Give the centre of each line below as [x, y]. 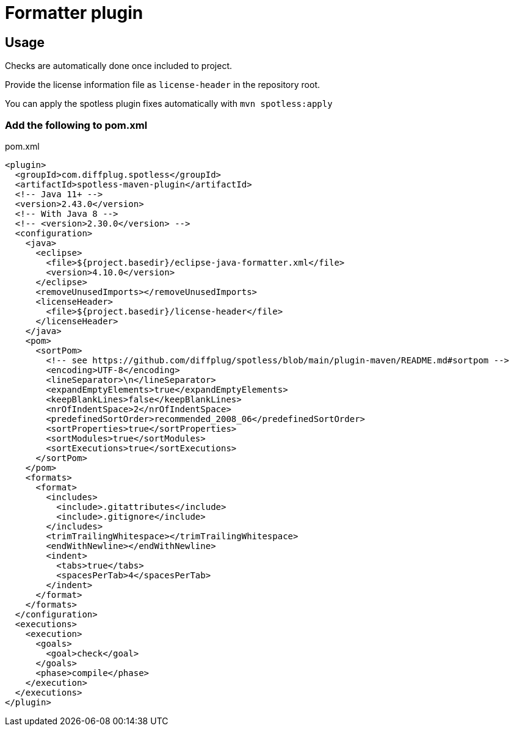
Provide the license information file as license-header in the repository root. [162, 85]
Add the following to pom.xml [76, 125]
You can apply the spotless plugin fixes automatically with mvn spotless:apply [169, 104]
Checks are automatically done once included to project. [119, 66]
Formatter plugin [74, 13]
